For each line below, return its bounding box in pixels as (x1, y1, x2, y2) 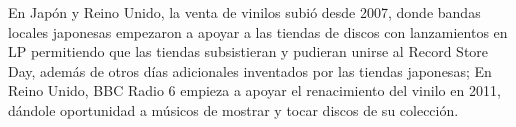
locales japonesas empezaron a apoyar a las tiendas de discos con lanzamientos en (8, 21, 508, 42)
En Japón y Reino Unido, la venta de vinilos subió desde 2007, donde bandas (8, 2, 481, 22)
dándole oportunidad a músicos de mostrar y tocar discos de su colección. (8, 99, 459, 120)
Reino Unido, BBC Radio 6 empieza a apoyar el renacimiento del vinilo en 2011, (8, 80, 501, 101)
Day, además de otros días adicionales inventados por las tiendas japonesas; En (8, 60, 492, 81)
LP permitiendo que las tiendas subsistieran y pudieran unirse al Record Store (8, 41, 489, 62)
